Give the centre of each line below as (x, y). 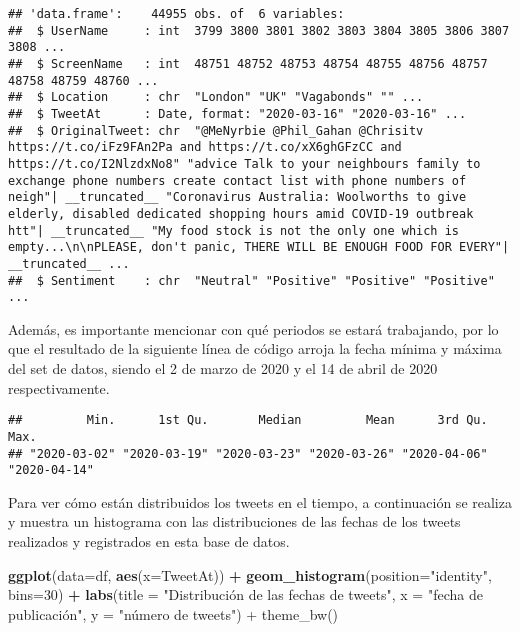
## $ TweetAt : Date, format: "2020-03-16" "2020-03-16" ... (237, 113)
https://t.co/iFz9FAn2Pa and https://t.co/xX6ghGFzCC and (205, 147)
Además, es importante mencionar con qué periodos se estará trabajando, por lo (253, 328)
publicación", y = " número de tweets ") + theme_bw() (173, 613)
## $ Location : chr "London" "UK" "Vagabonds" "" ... (216, 97)
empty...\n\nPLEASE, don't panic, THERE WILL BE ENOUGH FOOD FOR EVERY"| (259, 247)
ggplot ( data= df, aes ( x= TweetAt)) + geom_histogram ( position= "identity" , (250, 574)
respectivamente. (59, 387)
